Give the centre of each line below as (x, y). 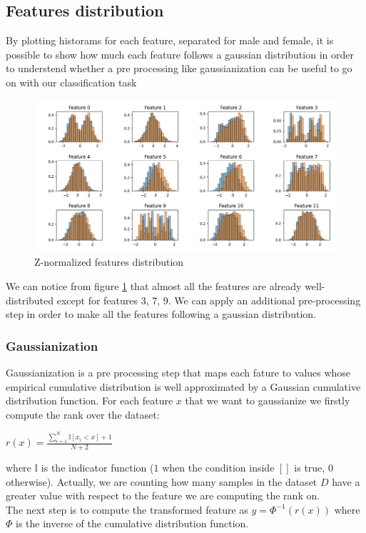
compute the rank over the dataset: (83, 414)
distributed (30, 300)
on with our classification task (71, 82)
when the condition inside (218, 468)
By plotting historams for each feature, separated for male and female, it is (170, 40)
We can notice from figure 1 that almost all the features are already (154, 286)
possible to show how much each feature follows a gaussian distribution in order (180, 54)
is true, (310, 468)
